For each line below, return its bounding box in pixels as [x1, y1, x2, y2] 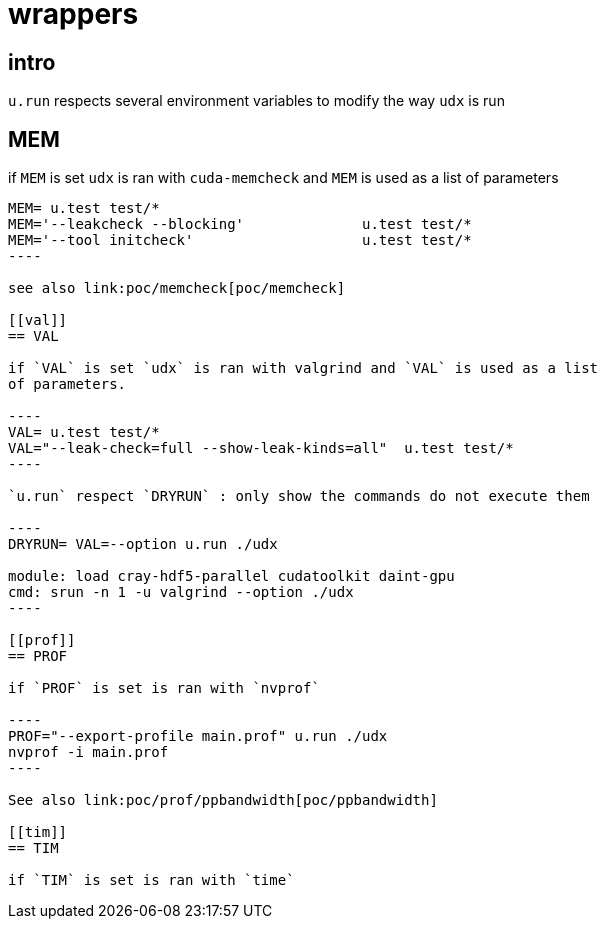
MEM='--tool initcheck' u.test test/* [8, 232, 472, 249]
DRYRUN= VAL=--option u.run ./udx [8, 536, 278, 553]
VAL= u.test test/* [8, 424, 160, 441]
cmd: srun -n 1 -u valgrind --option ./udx [8, 584, 354, 601]
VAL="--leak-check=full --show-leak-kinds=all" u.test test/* [8, 440, 514, 457]
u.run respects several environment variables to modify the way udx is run [8, 92, 505, 110]
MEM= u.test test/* [8, 200, 160, 217]
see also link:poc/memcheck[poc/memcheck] [8, 280, 346, 297]
